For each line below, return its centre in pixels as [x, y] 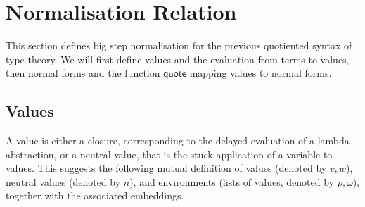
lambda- [335, 140]
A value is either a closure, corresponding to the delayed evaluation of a [160, 140]
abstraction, [31, 154]
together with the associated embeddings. [95, 195]
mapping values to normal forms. [261, 73]
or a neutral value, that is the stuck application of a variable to [196, 154]
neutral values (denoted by [63, 181]
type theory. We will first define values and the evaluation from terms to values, [178, 59]
